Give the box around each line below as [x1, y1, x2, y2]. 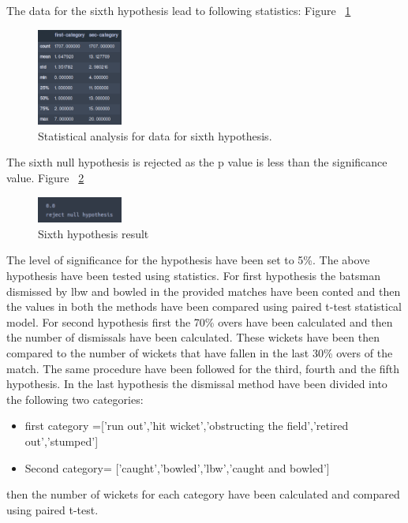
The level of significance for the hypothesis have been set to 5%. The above [6, 252, 370, 268]
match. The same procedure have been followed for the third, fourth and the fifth [6, 360, 400, 376]
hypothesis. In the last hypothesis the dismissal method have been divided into [6, 375, 387, 392]
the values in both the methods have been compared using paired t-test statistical [6, 298, 402, 315]
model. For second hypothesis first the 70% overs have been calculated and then [6, 313, 393, 330]
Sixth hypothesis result [38, 225, 149, 241]
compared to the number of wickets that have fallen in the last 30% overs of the [6, 345, 393, 361]
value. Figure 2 [6, 169, 84, 185]
